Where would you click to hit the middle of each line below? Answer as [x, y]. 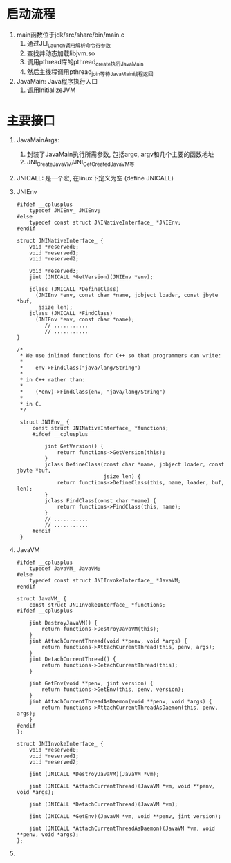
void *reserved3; [54, 271]
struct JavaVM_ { [41, 599]
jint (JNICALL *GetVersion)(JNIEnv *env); [91, 277]
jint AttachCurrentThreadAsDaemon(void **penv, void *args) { [121, 702]
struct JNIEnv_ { [45, 422]
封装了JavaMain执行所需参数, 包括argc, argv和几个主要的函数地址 [120, 154]
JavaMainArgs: [38, 140]
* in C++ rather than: [53, 380]
